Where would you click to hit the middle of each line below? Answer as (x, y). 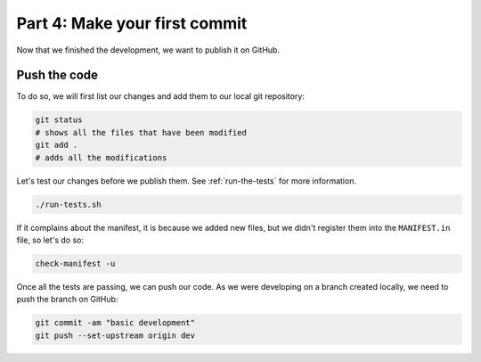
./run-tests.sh (68, 204)
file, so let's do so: (50, 240)
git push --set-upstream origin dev (115, 335)
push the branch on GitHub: (67, 300)
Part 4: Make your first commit (132, 23)
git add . (57, 145)
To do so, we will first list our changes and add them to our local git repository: (160, 96)
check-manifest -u (75, 263)
